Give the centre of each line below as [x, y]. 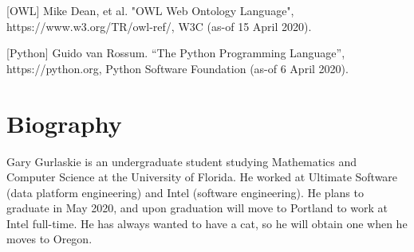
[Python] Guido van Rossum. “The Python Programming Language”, [176, 53]
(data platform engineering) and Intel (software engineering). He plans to [185, 192]
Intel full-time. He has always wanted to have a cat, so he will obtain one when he [207, 223]
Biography [64, 123]
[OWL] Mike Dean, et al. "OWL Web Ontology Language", [150, 10]
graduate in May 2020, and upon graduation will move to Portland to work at [197, 208]
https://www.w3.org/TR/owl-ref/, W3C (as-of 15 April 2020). [159, 26]
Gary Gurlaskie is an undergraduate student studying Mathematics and [182, 161]
